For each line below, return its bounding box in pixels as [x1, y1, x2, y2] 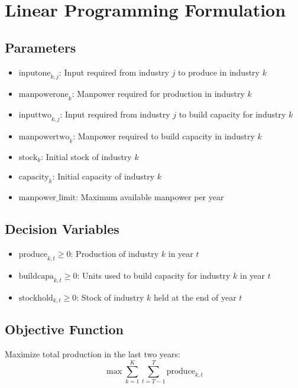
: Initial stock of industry [41, 150, 132, 162]
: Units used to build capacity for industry [77, 269, 231, 281]
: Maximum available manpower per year [76, 191, 224, 203]
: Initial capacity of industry [52, 170, 155, 182]
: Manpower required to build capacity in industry [73, 129, 255, 142]
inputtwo [18, 111, 52, 120]
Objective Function [5, 320, 124, 338]
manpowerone [18, 90, 69, 99]
